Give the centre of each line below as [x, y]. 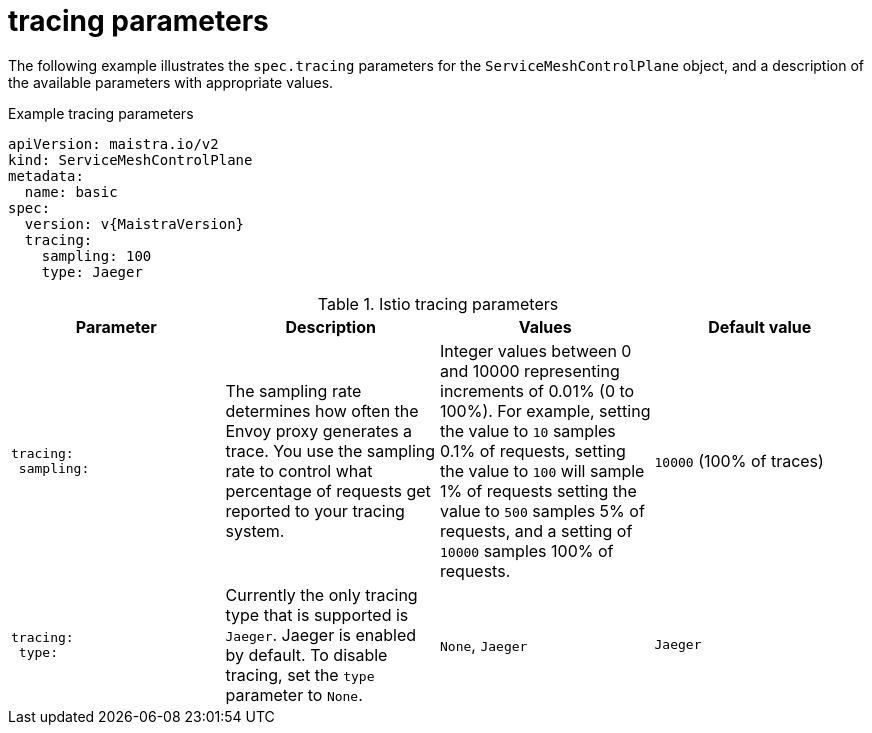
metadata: [46, 175]
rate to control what [299, 470]
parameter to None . [294, 694]
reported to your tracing [315, 510]
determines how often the [322, 410]
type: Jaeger [92, 271]
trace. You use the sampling [330, 450]
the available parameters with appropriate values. [171, 82]
